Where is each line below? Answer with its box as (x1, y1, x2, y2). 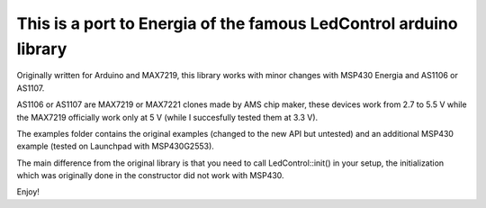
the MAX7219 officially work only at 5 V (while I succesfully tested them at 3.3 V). (16, 112, 319, 122)
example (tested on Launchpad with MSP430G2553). (16, 140, 215, 152)
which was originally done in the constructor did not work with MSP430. (16, 170, 284, 181)
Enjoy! (16, 186, 40, 197)
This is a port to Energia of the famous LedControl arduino (16, 14, 458, 33)
